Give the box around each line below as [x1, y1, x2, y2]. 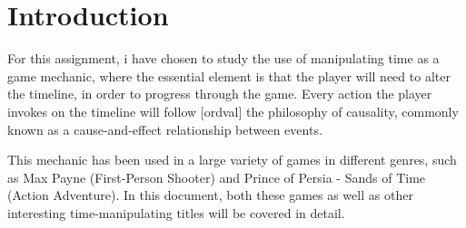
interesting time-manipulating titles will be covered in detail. [7, 203, 345, 222]
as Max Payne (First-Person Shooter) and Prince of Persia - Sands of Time [7, 167, 426, 186]
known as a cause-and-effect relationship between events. [7, 119, 322, 138]
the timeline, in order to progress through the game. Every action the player [7, 84, 432, 103]
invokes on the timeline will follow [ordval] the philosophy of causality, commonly [7, 101, 459, 120]
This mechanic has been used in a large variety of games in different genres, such [7, 150, 457, 169]
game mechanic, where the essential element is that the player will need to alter [7, 66, 451, 85]
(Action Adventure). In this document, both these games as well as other [7, 185, 413, 204]
